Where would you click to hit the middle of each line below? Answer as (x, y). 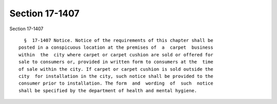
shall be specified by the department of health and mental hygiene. (108, 90)
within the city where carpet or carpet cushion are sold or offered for (116, 55)
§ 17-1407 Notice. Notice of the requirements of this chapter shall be (118, 40)
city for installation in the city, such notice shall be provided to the (116, 76)
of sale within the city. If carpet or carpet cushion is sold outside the (116, 69)
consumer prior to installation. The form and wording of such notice (116, 84)
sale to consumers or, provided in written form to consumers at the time (116, 62)
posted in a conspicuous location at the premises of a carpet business (116, 48)
